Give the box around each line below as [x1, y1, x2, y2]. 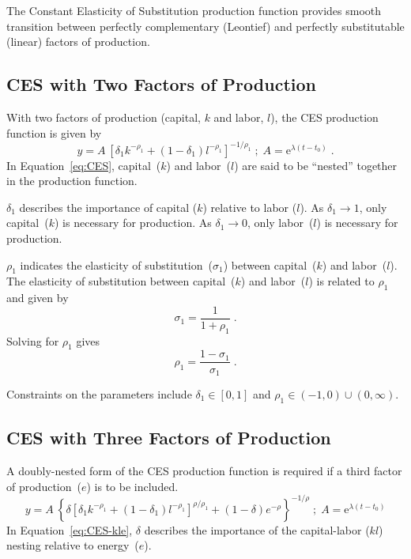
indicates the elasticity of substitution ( [20, 256, 213, 273]
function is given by [6, 124, 102, 141]
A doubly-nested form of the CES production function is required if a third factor [6, 463, 402, 478]
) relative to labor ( [202, 198, 297, 215]
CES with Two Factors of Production [6, 72, 316, 96]
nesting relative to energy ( [6, 537, 139, 553]
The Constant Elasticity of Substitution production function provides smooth [6, 2, 382, 18]
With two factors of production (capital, [6, 108, 201, 125]
